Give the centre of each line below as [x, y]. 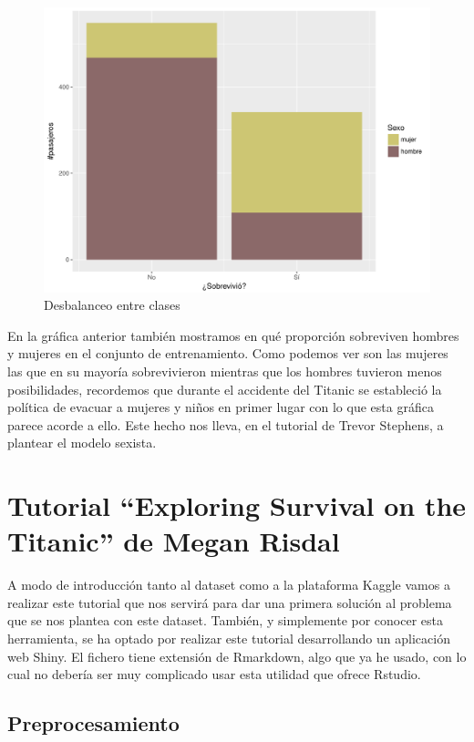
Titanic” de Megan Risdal [174, 541]
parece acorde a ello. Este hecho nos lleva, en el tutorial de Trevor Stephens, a [226, 424]
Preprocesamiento [93, 723]
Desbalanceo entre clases [112, 305]
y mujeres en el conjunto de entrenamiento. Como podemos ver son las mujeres [228, 353]
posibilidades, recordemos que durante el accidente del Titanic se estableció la [225, 389]
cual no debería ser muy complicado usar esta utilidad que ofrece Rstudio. [214, 674]
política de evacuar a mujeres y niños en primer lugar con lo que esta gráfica [221, 407]
